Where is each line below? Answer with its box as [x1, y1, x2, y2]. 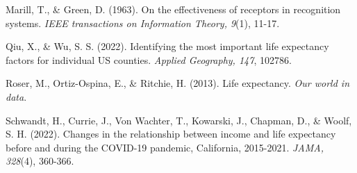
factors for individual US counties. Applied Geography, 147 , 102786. [6, 52, 292, 67]
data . [6, 89, 27, 104]
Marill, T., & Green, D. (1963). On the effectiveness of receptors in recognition [6, 2, 341, 16]
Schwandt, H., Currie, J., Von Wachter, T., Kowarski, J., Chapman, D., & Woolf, [6, 113, 352, 127]
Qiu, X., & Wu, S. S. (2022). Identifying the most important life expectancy [6, 39, 329, 53]
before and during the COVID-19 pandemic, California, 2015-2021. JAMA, [6, 140, 324, 154]
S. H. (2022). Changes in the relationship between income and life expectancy [6, 126, 336, 141]
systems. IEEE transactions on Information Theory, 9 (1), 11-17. [6, 15, 280, 30]
